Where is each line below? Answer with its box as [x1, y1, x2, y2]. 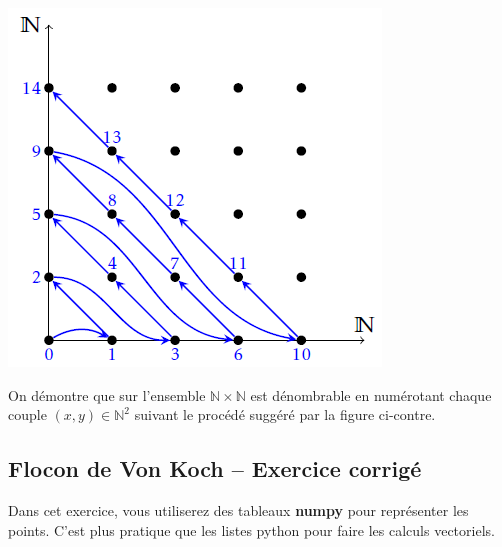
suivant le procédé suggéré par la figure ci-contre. [134, 404, 436, 425]
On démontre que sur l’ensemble [8, 384, 206, 405]
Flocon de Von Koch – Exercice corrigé [8, 453, 422, 484]
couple [8, 404, 47, 425]
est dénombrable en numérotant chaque [250, 384, 492, 405]
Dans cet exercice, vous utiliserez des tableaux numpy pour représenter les [8, 499, 469, 520]
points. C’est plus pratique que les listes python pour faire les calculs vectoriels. [8, 519, 495, 540]
